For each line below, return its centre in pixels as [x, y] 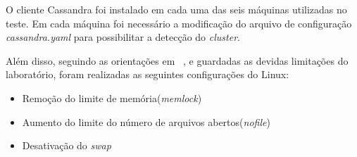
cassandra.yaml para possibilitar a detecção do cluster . [123, 37]
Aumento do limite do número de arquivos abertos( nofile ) [146, 121]
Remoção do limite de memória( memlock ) [112, 98]
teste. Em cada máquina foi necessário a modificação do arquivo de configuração [179, 23]
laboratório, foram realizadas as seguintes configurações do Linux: [148, 74]
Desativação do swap [67, 145]
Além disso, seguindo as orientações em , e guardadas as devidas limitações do [177, 60]
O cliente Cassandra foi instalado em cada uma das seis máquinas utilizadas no [176, 9]
